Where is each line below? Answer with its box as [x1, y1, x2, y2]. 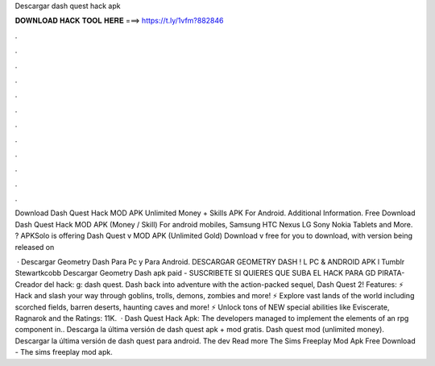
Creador [14, 279, 43, 289]
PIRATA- [377, 268, 405, 278]
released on [14, 242, 55, 252]
